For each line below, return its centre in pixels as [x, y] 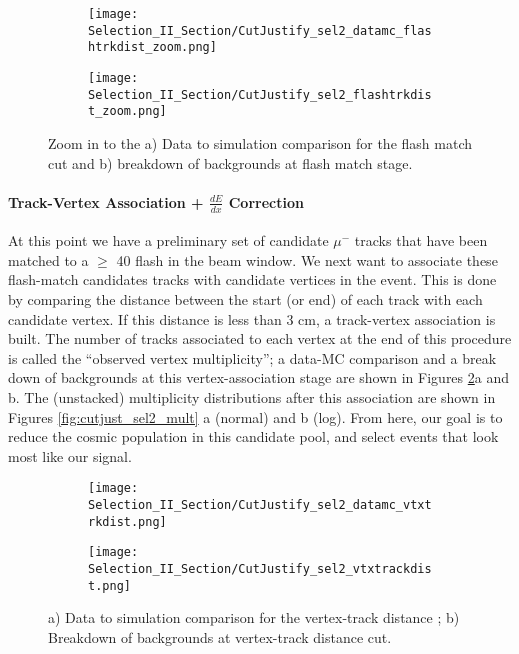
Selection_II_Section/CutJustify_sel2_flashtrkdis [260, 94]
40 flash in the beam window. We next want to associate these [307, 259]
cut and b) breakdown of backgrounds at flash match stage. [230, 162]
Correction [266, 201]
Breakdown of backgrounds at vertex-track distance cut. [220, 636]
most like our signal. [70, 455]
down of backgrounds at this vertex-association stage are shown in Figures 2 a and [258, 377]
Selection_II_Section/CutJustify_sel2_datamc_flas [260, 30]
